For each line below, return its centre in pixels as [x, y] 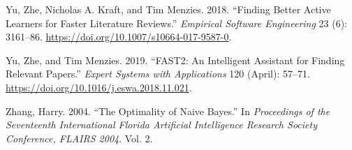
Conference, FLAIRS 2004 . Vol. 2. [79, 138]
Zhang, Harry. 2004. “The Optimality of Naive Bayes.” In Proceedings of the [168, 111]
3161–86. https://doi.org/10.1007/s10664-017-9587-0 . [119, 37]
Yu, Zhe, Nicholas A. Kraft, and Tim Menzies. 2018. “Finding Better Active [168, 9]
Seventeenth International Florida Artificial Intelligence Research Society [161, 125]
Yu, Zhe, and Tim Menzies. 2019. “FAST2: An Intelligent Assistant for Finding [175, 60]
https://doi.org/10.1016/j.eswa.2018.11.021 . [99, 87]
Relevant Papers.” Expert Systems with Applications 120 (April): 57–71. [158, 74]
